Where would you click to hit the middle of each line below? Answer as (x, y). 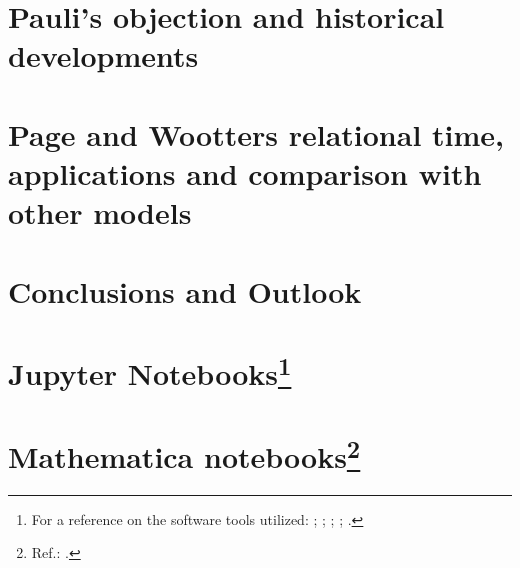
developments (103, 55)
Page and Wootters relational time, (256, 133)
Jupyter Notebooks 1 (150, 371)
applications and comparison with (245, 172)
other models (100, 212)
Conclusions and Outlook (185, 290)
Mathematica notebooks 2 (184, 453)
